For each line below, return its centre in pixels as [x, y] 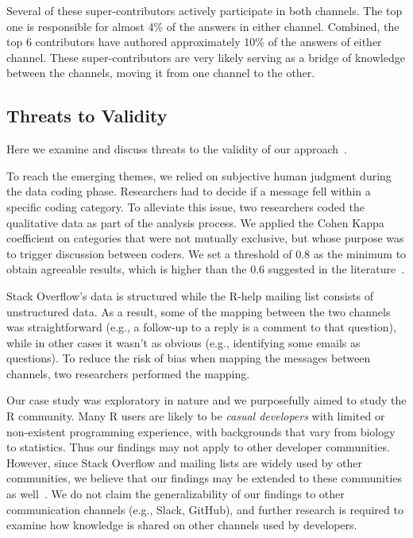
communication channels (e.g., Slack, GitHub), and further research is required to [205, 509]
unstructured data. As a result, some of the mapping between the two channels [199, 311]
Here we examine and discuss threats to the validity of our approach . [177, 149]
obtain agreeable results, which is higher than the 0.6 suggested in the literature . [206, 269]
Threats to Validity [87, 116]
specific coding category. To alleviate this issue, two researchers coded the [185, 206]
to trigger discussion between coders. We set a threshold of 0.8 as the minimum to [206, 253]
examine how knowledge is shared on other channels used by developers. [182, 525]
